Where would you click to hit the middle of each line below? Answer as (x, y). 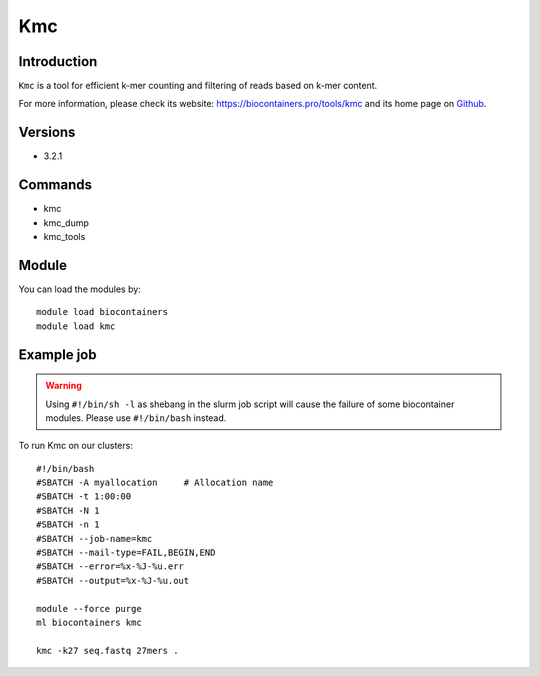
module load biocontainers (102, 312)
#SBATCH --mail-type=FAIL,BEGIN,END (126, 553)
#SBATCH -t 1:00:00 (84, 496)
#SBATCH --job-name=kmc (94, 538)
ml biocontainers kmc (89, 622)
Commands (55, 185)
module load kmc (76, 326)
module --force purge (89, 608)
